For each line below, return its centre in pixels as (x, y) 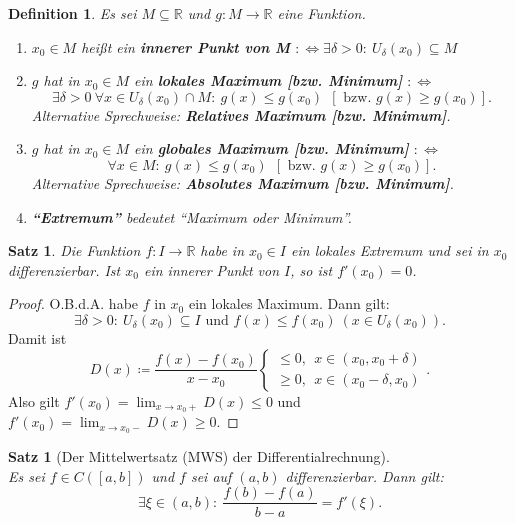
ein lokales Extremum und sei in (390, 250)
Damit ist (37, 337)
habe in (222, 250)
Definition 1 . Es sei (72, 13)
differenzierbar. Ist (64, 269)
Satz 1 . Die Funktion (74, 250)
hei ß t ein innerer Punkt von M (186, 46)
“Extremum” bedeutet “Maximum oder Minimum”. (191, 216)
